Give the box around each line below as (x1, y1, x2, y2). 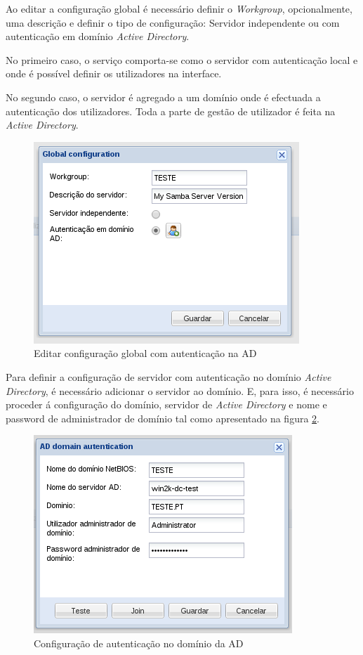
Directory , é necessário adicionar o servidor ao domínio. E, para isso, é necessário (6, 383, 354, 398)
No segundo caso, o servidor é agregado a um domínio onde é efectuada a (6, 89, 321, 104)
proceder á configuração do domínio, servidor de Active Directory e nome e (6, 397, 327, 412)
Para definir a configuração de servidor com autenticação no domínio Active (6, 369, 331, 384)
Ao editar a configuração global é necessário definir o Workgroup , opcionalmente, (6, 1, 352, 15)
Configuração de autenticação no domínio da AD (34, 635, 244, 650)
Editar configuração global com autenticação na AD (34, 346, 257, 361)
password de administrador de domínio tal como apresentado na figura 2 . (6, 410, 319, 425)
